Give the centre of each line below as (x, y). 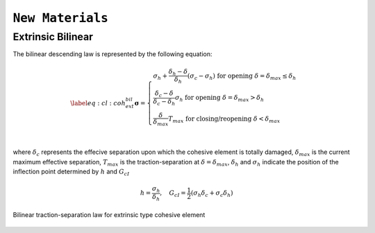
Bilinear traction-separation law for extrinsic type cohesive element (109, 215)
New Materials (61, 18)
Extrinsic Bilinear (53, 37)
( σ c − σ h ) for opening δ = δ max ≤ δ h (242, 76)
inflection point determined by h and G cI (71, 172)
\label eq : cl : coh (98, 103)
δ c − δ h (164, 102)
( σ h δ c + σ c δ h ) (212, 194)
